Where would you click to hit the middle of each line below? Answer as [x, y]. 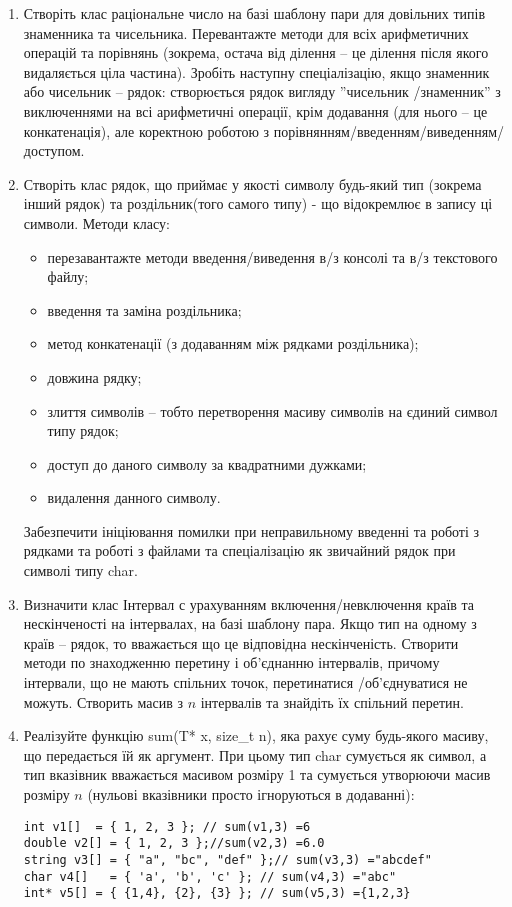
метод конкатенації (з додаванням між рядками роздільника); [233, 343]
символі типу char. [80, 570]
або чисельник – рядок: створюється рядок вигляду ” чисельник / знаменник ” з [262, 91]
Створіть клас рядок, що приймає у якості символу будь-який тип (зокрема [252, 183]
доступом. [54, 150]
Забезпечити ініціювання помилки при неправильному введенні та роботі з [251, 530]
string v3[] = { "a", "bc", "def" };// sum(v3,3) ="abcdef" [227, 859]
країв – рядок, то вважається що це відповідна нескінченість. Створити [241, 642]
